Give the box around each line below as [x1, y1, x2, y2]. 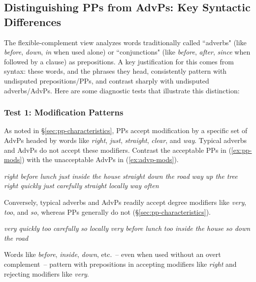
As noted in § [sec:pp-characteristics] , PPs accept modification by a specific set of [4, 125, 248, 136]
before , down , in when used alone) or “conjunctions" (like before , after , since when [4, 47, 251, 57]
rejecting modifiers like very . [4, 268, 89, 279]
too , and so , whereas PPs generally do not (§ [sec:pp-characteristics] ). [4, 206, 211, 217]
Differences [4, 14, 62, 29]
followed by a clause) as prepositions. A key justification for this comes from [4, 56, 234, 66]
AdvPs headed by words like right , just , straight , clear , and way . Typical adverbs [4, 135, 247, 145]
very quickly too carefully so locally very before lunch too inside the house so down [4, 223, 251, 233]
